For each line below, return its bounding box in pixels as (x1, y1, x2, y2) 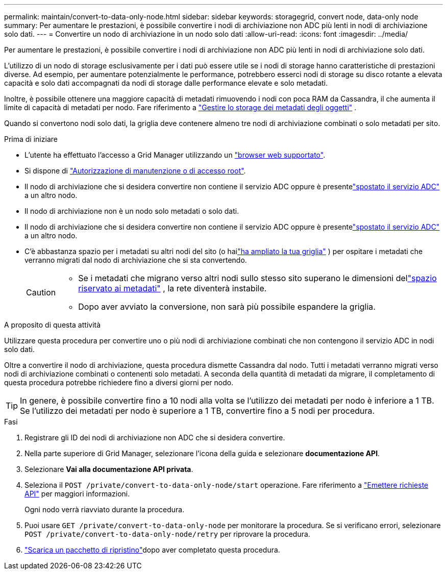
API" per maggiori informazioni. (24, 489, 130, 498)
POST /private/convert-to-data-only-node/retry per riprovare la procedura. (24, 530, 310, 538)
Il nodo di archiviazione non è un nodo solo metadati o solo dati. (24, 207, 239, 215)
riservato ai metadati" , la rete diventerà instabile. (78, 283, 267, 293)
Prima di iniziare (4, 135, 58, 143)
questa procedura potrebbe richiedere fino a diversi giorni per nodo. (4, 378, 234, 387)
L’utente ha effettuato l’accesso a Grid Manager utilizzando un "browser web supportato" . (24, 151, 326, 159)
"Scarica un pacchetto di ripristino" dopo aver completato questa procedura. (24, 545, 280, 554)
